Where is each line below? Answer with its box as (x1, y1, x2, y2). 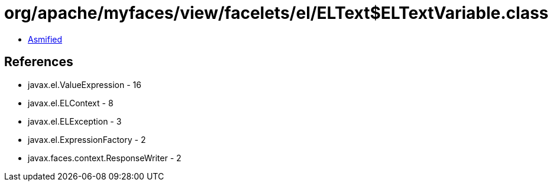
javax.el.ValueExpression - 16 (28, 79, 141, 90)
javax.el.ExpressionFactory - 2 (28, 134, 146, 145)
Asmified (28, 34, 63, 44)
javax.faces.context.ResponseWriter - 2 (28, 152, 182, 163)
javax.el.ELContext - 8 (28, 97, 114, 108)
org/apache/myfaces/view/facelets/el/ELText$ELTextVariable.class (4, 3, 549, 23)
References (4, 54, 73, 70)
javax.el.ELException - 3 (28, 116, 122, 126)
